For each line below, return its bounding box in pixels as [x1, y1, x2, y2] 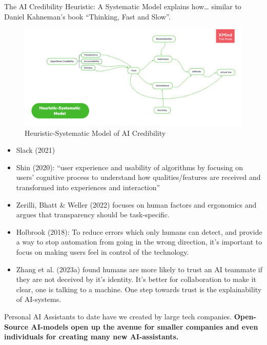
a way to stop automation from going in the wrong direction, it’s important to [16, 236, 262, 247]
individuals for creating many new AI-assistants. [4, 331, 179, 342]
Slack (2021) [16, 145, 55, 155]
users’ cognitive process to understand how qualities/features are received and [16, 172, 261, 182]
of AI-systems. [16, 294, 61, 305]
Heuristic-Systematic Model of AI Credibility [25, 127, 166, 138]
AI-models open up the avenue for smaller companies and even [31, 321, 258, 332]
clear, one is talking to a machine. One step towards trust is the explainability [16, 283, 262, 294]
